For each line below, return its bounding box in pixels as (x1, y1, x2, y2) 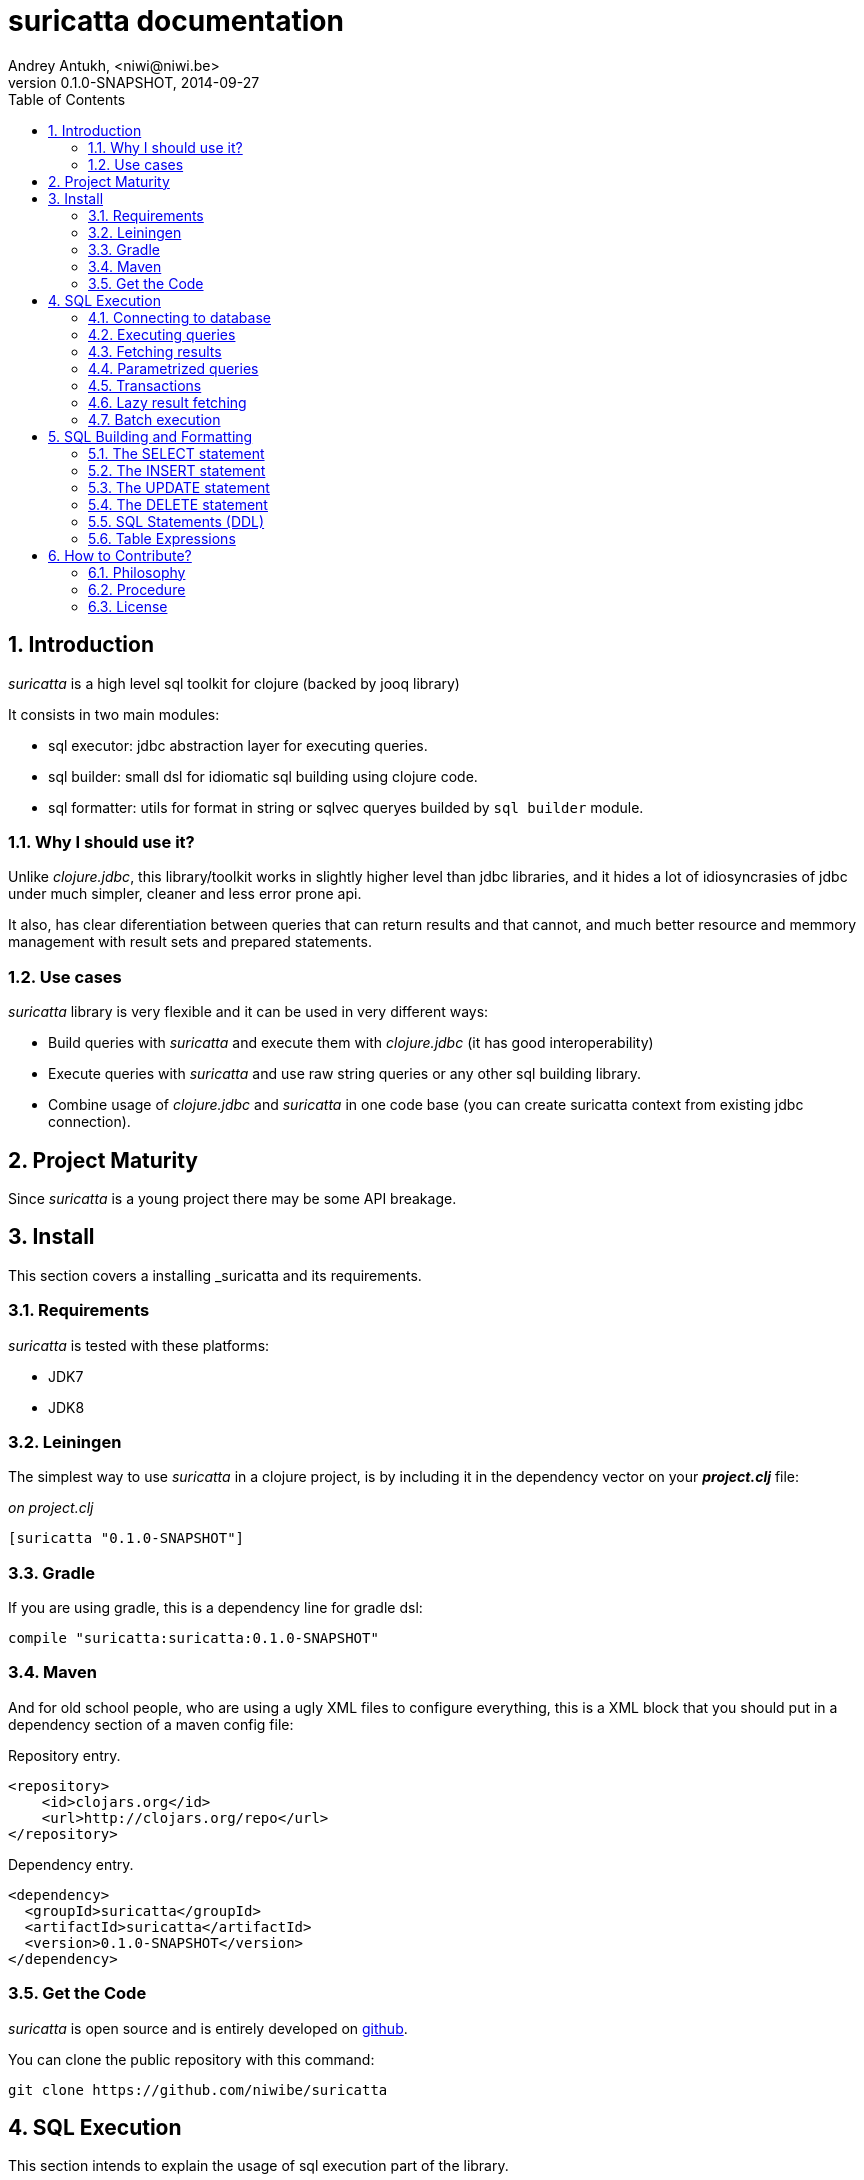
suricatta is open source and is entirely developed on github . (8, 2019, 408, 2037)
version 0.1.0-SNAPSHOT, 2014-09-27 (8, 73, 260, 91)
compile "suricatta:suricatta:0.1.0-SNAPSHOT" (8, 1630, 379, 1647)
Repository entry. (8, 1746, 121, 1764)
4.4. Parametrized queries (88, 359, 259, 377)
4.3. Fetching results (88, 342, 222, 360)
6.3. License (88, 597, 168, 615)
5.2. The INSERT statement (88, 461, 266, 479)
